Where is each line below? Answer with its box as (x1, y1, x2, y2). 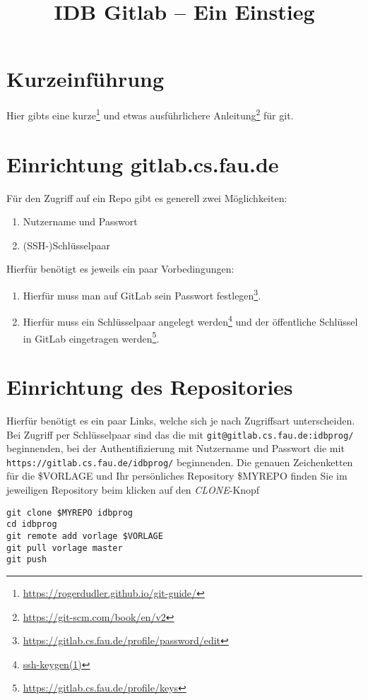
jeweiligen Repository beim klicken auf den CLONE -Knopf (6, 482, 260, 497)
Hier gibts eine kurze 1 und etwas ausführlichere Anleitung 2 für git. (6, 106, 294, 122)
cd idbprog (6, 519, 57, 530)
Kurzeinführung (6, 64, 165, 93)
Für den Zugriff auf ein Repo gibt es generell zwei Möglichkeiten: (6, 190, 287, 205)
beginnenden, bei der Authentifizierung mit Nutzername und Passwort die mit (6, 441, 345, 456)
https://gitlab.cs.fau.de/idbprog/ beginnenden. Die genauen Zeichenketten (6, 454, 353, 469)
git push (6, 554, 47, 565)
